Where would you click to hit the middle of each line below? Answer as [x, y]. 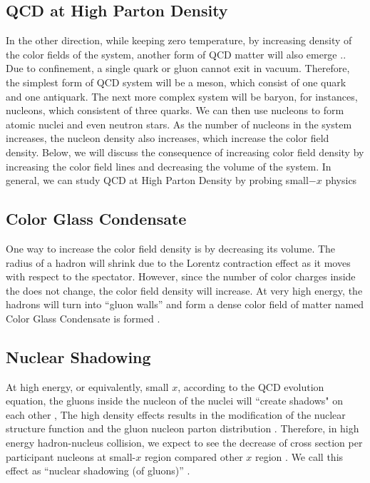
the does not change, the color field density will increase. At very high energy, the [184, 290]
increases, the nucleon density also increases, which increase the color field [168, 138]
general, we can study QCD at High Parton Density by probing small [157, 180]
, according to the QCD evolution [251, 386]
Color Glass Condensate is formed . [83, 318]
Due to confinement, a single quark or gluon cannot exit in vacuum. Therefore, [178, 68]
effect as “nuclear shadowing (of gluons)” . [98, 471]
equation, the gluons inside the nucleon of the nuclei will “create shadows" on [175, 401]
